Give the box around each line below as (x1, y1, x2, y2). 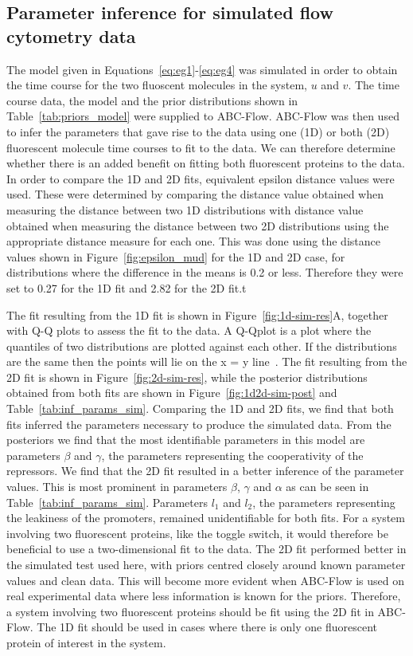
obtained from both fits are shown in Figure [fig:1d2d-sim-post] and (6, 384, 337, 401)
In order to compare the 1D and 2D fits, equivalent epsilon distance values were (6, 170, 395, 187)
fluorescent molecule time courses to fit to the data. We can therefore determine (6, 139, 395, 155)
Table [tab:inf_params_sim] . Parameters (6, 493, 208, 510)
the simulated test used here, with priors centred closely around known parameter (6, 556, 406, 572)
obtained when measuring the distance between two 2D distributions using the (6, 217, 389, 234)
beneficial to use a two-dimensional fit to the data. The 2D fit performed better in (6, 540, 407, 557)
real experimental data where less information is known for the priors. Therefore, (6, 587, 401, 604)
